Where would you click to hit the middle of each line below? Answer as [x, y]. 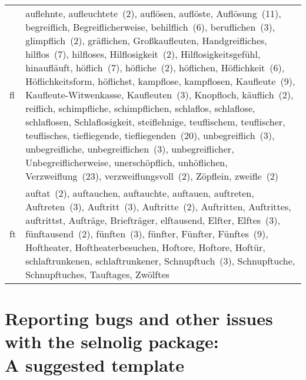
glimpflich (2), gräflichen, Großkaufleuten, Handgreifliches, [146, 40]
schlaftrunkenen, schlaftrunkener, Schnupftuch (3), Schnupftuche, [160, 261]
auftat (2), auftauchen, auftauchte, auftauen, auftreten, [140, 193]
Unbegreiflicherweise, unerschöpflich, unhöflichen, [127, 162]
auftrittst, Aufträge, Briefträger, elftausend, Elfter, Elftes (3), [153, 220]
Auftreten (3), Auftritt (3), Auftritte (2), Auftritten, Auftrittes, [158, 206]
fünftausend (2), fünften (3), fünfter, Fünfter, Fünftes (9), [147, 234]
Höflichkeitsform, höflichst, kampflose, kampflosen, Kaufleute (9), [160, 81]
